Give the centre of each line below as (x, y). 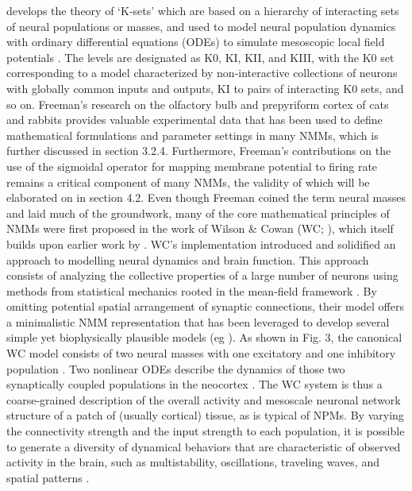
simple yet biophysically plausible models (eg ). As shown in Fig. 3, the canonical (204, 337)
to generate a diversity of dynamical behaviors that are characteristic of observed (204, 446)
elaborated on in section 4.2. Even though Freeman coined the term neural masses (206, 197)
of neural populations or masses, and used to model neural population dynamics (201, 26)
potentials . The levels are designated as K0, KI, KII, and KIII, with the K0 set (200, 57)
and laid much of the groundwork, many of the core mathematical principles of (198, 213)
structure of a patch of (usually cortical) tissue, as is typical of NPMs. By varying (205, 415)
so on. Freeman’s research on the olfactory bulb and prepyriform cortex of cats (198, 104)
